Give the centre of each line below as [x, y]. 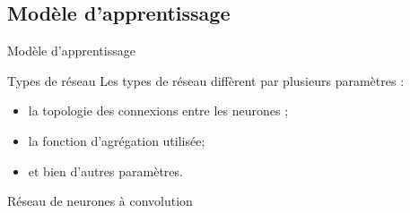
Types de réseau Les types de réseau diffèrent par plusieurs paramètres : [206, 80]
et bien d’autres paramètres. [105, 170]
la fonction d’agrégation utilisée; [117, 140]
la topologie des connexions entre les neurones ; [158, 111]
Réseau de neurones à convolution [100, 201]
